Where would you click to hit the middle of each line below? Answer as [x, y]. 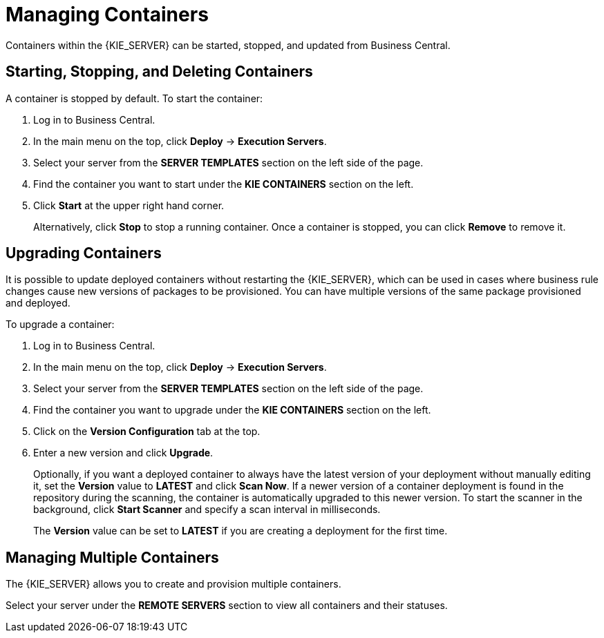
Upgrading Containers [84, 253]
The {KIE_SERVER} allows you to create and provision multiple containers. [173, 584]
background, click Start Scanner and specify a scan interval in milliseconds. [207, 510]
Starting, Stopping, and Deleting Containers [159, 72]
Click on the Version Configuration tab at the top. [147, 432]
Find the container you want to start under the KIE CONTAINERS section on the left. [224, 184]
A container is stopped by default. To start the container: [134, 98]
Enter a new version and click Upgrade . [123, 453]
